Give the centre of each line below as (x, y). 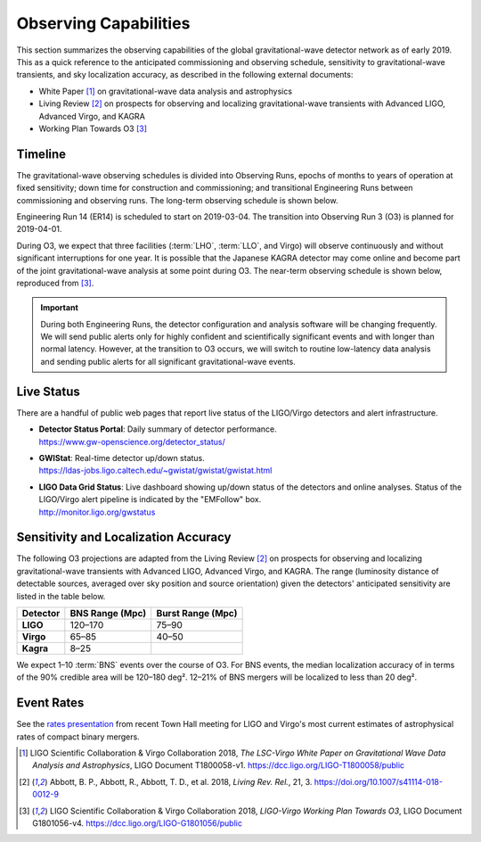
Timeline (41, 154)
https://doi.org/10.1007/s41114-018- (378, 781)
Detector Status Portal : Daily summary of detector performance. (158, 429)
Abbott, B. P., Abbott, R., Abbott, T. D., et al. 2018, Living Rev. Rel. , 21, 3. (181, 781)
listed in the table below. (61, 596)
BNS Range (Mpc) (108, 613)
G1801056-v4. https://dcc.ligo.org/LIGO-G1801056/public (137, 823)
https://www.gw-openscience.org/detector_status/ (132, 442)
